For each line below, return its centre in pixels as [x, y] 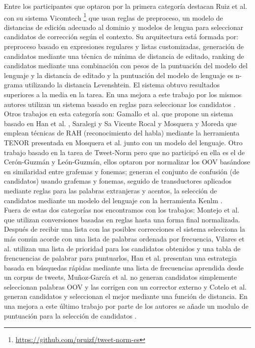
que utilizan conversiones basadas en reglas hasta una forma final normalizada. [122, 219]
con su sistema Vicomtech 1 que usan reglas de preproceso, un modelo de [114, 17]
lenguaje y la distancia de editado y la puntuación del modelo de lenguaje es [119, 75]
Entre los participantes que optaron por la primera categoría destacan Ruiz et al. [126, 6]
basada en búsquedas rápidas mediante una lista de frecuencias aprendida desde [124, 267]
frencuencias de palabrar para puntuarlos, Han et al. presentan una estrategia [121, 258]
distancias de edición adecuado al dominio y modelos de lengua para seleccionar [124, 27]
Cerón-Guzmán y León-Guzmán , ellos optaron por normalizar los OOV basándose [127, 162]
